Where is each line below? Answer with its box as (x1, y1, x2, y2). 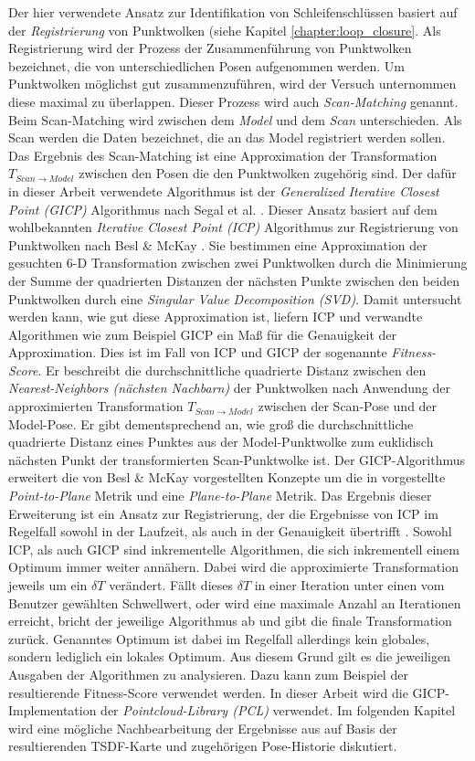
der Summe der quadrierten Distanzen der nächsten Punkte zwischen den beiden (8, 270, 459, 290)
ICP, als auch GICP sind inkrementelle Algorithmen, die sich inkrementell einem (8, 539, 459, 558)
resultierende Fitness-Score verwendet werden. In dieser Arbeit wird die (8, 682, 408, 702)
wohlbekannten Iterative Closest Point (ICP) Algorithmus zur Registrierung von (8, 217, 459, 237)
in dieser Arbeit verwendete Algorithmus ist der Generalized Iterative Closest (8, 181, 439, 200)
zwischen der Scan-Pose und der (258, 396, 438, 416)
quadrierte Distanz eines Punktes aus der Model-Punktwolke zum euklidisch (8, 432, 434, 451)
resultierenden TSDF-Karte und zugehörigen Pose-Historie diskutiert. (8, 736, 397, 756)
